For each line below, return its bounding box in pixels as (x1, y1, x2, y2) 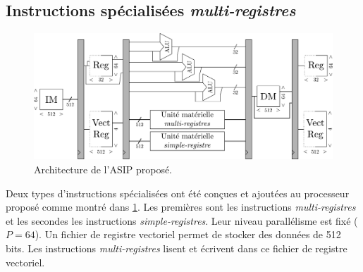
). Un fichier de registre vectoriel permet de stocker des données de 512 (35, 227, 341, 242)
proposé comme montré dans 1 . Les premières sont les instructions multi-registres (6, 199, 356, 214)
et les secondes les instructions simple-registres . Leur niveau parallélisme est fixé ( (6, 213, 358, 228)
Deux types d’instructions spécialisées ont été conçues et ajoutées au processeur (6, 185, 350, 200)
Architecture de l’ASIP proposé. (34, 162, 173, 177)
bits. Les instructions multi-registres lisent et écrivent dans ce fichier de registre (6, 241, 347, 256)
